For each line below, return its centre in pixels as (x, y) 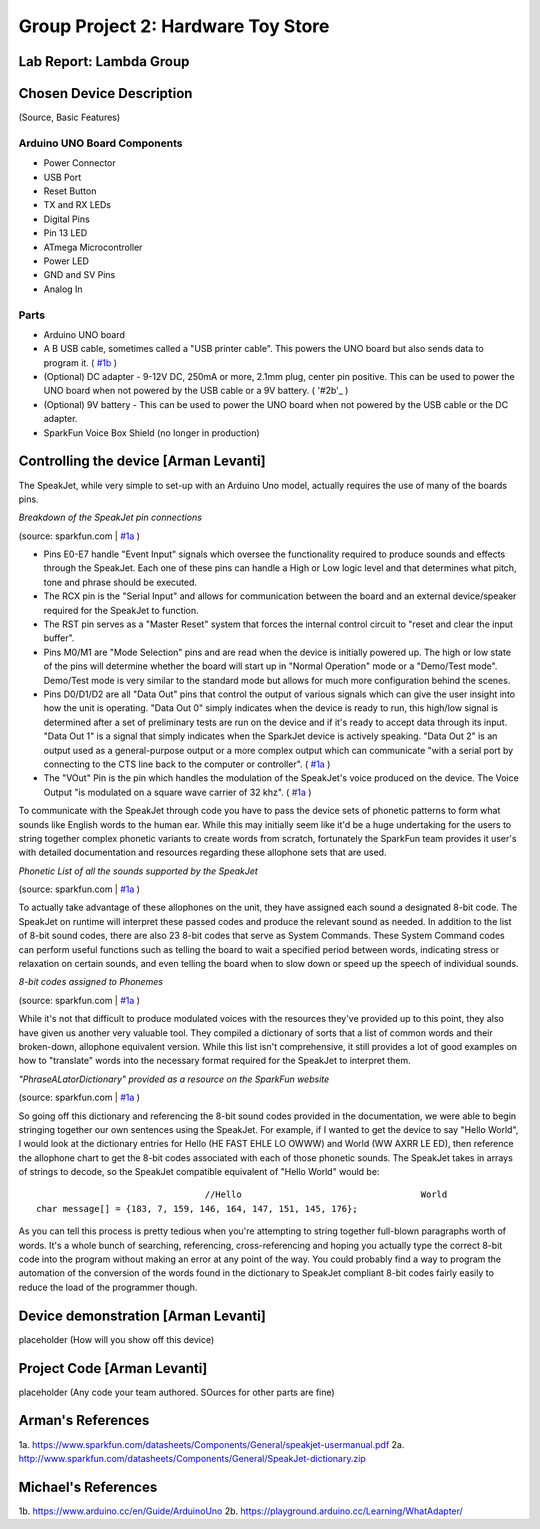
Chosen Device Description (105, 93)
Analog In (63, 289)
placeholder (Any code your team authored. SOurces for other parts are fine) (176, 1392)
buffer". (59, 638)
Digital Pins (66, 219)
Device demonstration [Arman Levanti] (142, 1315)
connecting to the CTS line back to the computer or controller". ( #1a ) (187, 764)
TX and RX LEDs (77, 205)
